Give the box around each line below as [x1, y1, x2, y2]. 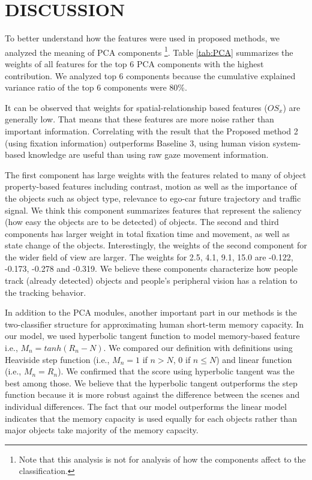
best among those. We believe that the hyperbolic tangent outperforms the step [5, 376, 298, 389]
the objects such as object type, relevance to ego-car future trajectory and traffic [5, 191, 301, 204]
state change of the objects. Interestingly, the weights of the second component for [5, 239, 307, 251]
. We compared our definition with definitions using [103, 341, 293, 354]
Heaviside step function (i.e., [5, 353, 110, 365]
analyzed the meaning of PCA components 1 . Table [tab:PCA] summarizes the [5, 44, 293, 58]
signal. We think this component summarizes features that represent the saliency [5, 203, 302, 216]
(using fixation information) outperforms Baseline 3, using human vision [5, 136, 271, 149]
